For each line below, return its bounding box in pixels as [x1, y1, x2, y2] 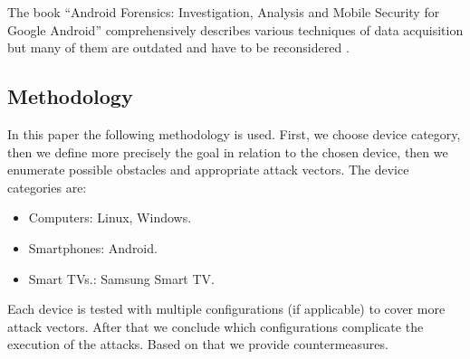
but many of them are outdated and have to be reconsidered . [7, 38, 350, 57]
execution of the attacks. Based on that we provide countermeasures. [7, 335, 388, 354]
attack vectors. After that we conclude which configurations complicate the [7, 316, 424, 335]
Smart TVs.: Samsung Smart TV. [28, 269, 215, 288]
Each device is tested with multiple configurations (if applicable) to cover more [7, 299, 446, 318]
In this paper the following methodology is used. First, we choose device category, [7, 124, 461, 143]
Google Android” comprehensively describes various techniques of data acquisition [7, 20, 464, 39]
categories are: [7, 177, 87, 196]
